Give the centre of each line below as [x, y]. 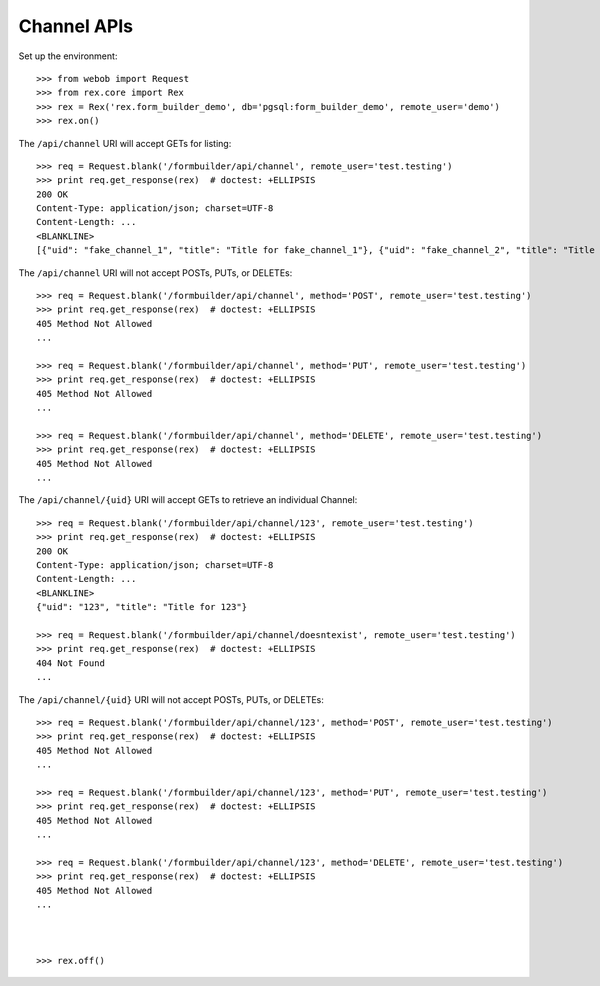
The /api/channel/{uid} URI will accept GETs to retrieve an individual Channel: [188, 500]
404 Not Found [70, 663]
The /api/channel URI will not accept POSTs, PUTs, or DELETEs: [155, 272]
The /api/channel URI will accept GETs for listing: [125, 143]
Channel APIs [76, 26]
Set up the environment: [68, 56]
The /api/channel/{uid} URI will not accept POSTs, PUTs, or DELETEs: [171, 699]
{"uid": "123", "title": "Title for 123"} [142, 607]
